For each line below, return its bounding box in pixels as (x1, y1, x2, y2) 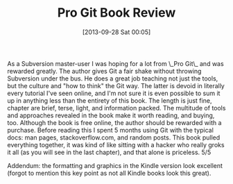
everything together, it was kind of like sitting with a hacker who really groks (7, 140, 225, 149)
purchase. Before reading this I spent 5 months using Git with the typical (7, 126, 214, 134)
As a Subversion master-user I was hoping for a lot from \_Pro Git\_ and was (7, 59, 224, 67)
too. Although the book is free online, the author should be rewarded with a (7, 118, 222, 126)
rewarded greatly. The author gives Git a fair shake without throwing (7, 67, 202, 75)
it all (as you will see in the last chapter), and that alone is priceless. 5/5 (7, 148, 212, 156)
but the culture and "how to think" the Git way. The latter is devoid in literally (7, 81, 225, 90)
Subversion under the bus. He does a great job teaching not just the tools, (7, 74, 218, 83)
